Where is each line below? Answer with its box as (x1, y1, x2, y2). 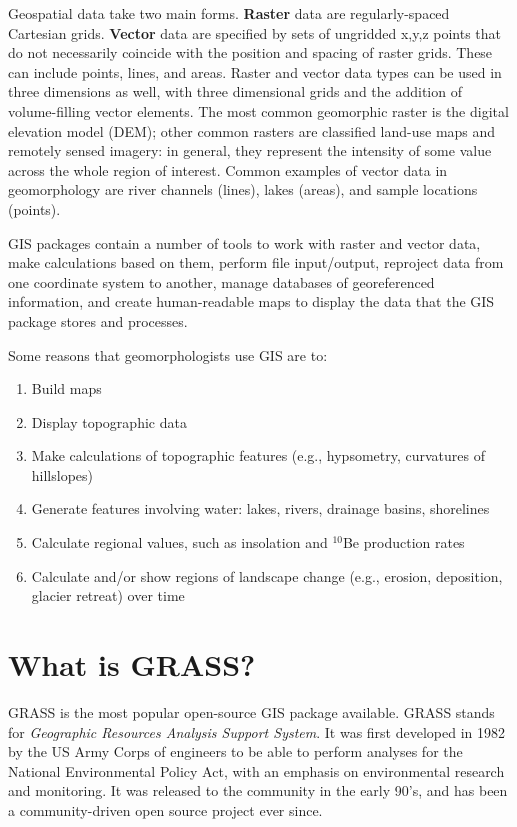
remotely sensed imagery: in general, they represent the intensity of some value (8, 140, 492, 161)
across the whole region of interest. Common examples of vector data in (8, 159, 448, 180)
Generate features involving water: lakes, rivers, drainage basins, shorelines (31, 498, 490, 519)
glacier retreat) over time (31, 585, 185, 606)
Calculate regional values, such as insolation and (31, 532, 328, 553)
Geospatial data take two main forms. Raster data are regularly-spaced (8, 3, 450, 23)
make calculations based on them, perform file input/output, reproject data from (8, 252, 504, 273)
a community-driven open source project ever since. (8, 799, 323, 820)
